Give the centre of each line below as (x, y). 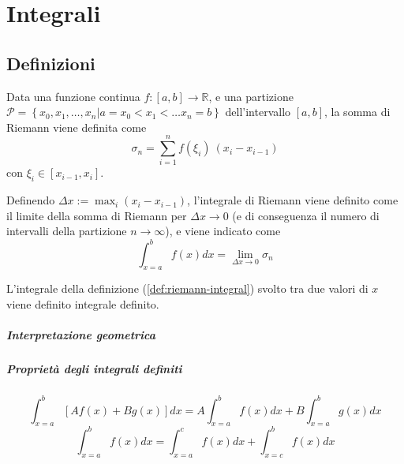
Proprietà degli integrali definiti (94, 369)
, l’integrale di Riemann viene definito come (293, 200)
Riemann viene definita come (77, 127)
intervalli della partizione (67, 231)
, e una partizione (251, 96)
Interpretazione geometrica (81, 335)
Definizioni (51, 63)
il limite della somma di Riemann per (97, 215)
